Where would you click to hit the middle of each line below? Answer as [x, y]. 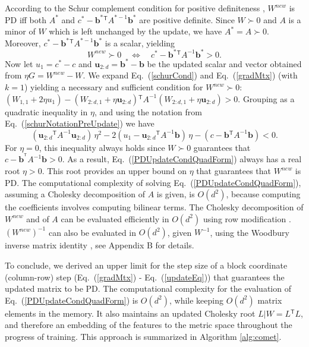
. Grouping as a [266, 98]
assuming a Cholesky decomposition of [75, 194]
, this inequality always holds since [102, 147]
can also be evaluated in [92, 232]
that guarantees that [234, 171]
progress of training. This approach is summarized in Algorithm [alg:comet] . [143, 336]
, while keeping [196, 300]
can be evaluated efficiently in [115, 218]
